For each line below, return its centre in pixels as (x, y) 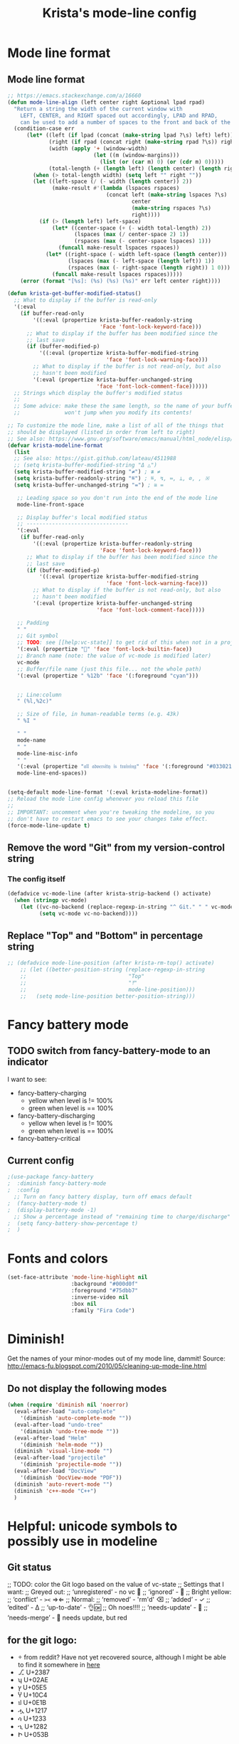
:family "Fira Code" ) (103, 1310)
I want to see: (27, 1079)
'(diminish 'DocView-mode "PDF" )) (71, 1477)
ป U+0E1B (32, 1703)
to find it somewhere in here (59, 1665)
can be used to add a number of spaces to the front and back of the (126, 122)
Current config (41, 1161)
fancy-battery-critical (49, 1138)
